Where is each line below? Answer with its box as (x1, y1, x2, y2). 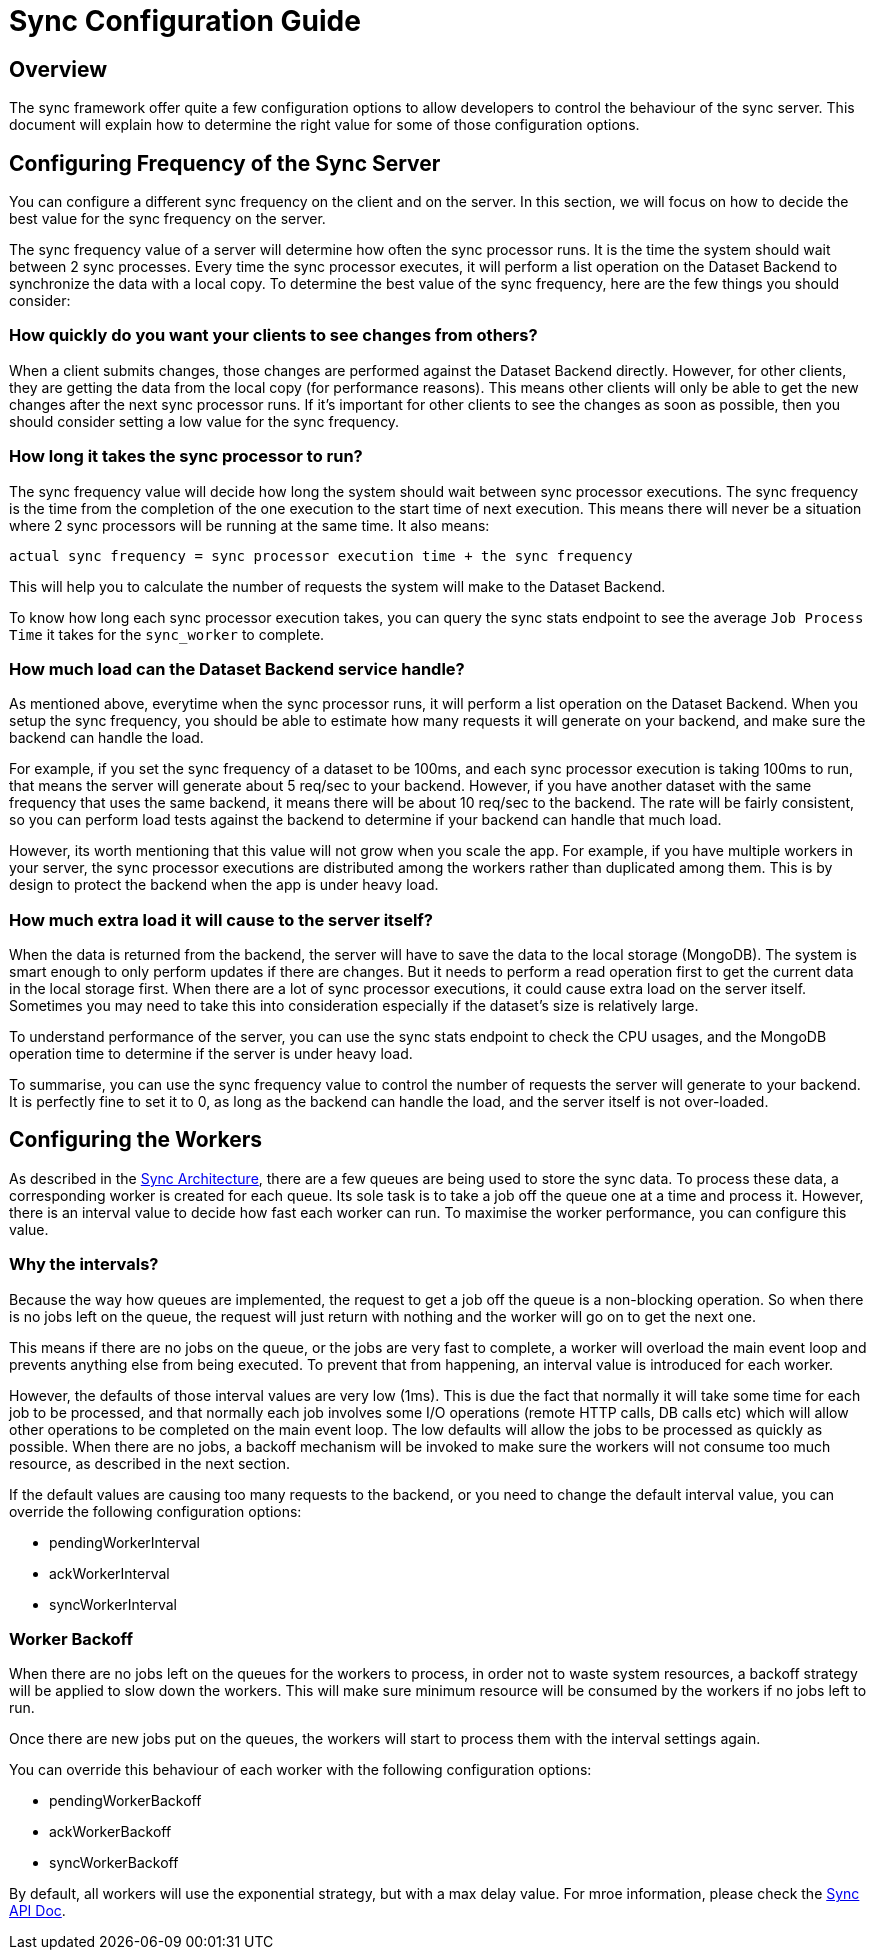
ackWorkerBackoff (49, 1823, 172, 1841)
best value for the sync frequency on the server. (9, 210, 326, 228)
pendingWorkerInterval (49, 1533, 200, 1551)
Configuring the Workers (9, 1127, 263, 1153)
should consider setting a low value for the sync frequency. (9, 412, 400, 430)
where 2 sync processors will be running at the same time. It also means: (9, 516, 490, 534)
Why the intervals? (9, 1254, 159, 1275)
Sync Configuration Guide (9, 4, 361, 38)
